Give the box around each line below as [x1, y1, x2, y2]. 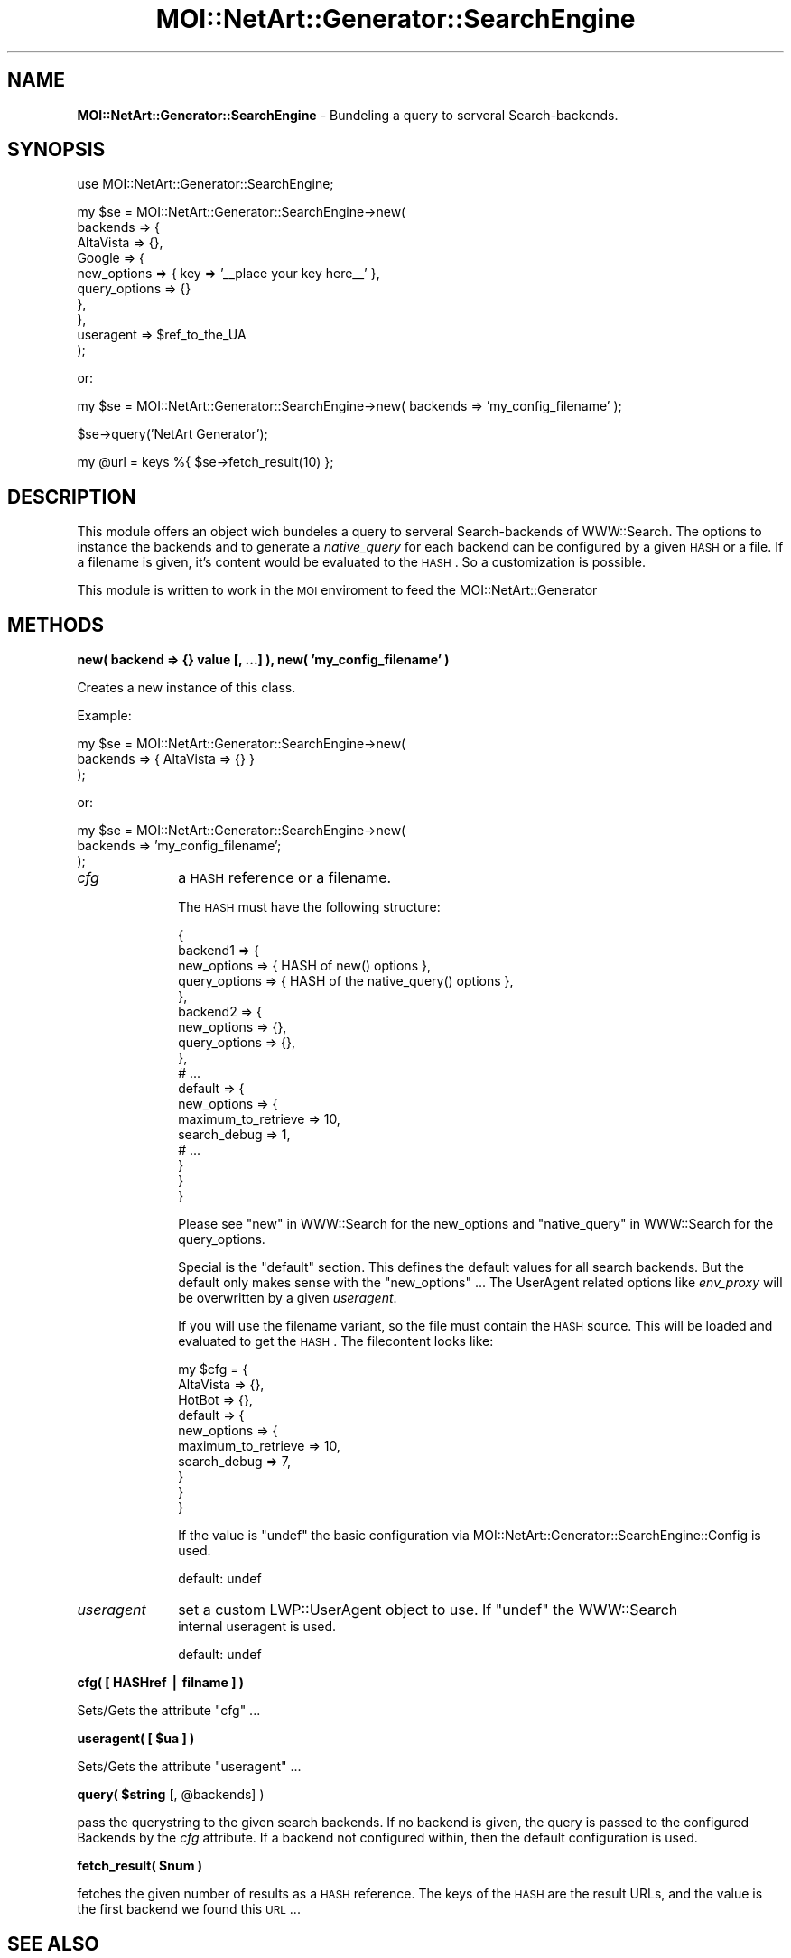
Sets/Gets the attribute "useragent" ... [77, 1758, 302, 1775]
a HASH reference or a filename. [178, 868, 392, 887]
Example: [77, 708, 132, 724]
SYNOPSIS [7, 138, 106, 162]
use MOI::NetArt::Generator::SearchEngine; [77, 176, 334, 192]
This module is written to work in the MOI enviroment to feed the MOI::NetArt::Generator [77, 582, 598, 599]
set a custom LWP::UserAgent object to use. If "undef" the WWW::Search [178, 1601, 678, 1619]
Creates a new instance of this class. [77, 680, 296, 696]
